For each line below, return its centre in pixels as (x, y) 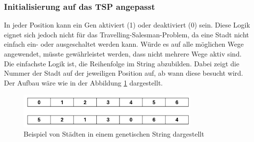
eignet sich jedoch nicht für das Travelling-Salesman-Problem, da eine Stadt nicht (127, 34)
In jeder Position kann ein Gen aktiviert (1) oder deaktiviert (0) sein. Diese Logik (127, 25)
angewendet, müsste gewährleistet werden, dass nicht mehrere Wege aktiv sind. (123, 54)
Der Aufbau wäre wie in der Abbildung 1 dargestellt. (84, 82)
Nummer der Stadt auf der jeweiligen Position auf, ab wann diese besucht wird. (124, 73)
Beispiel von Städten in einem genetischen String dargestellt (114, 134)
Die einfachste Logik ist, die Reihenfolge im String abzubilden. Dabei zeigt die (122, 63)
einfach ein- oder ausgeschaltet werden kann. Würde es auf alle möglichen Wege (124, 44)
